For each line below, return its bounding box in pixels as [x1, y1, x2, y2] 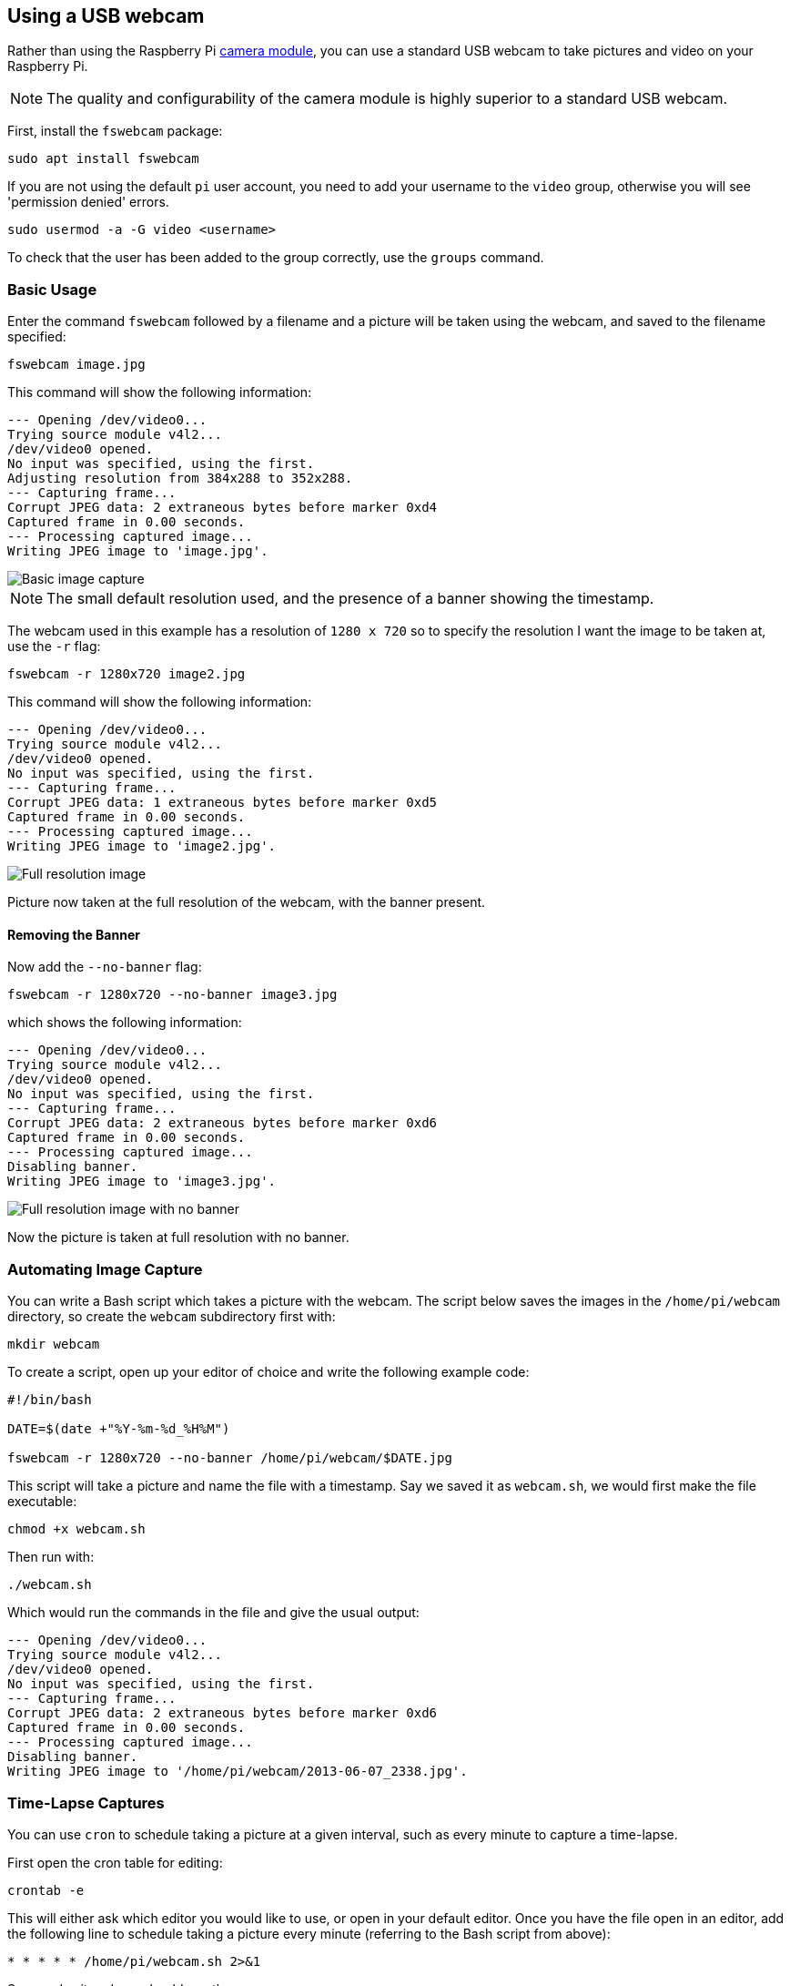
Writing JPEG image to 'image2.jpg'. [7, 839, 277, 854]
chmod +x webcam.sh [7, 1522, 146, 1537]
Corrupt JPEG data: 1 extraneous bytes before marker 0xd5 [7, 795, 438, 810]
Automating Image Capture [7, 1259, 203, 1278]
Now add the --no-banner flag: [7, 959, 202, 975]
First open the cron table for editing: [7, 1854, 223, 1870]
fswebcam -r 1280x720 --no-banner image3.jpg [7, 987, 338, 1003]
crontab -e [7, 1882, 85, 1898]
